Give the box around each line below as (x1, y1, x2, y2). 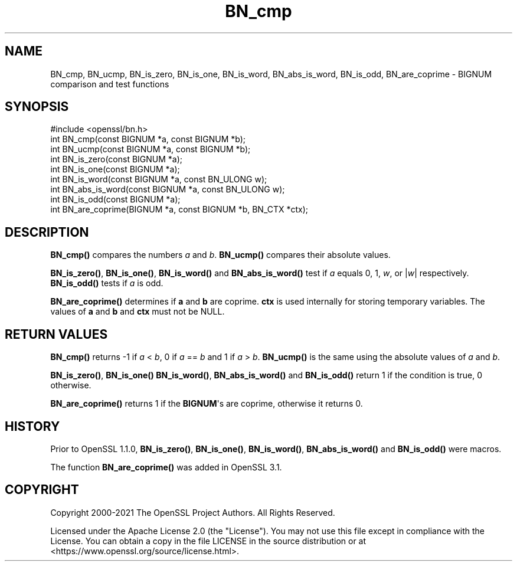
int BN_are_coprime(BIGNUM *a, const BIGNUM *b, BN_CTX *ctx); (50, 204, 309, 215)
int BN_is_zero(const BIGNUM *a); (50, 154, 183, 165)
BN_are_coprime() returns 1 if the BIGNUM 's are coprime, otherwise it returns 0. (50, 398, 363, 409)
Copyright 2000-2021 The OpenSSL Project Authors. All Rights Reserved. (50, 507, 335, 518)
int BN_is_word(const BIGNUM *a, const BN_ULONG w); (50, 174, 267, 185)
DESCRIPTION (5, 224, 89, 240)
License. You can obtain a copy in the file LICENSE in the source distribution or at (50, 535, 367, 546)
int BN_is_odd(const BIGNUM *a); (50, 194, 181, 205)
